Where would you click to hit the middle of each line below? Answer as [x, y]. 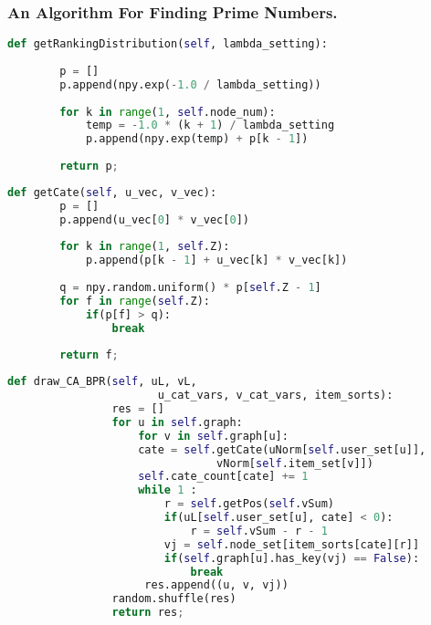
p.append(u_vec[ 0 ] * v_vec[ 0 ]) [154, 219]
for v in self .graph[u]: [213, 436]
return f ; [89, 355]
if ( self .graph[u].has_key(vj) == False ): [292, 558]
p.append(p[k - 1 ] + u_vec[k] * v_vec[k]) [216, 260]
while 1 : [168, 490]
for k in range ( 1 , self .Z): [145, 247]
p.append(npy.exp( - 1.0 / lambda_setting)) [190, 84]
